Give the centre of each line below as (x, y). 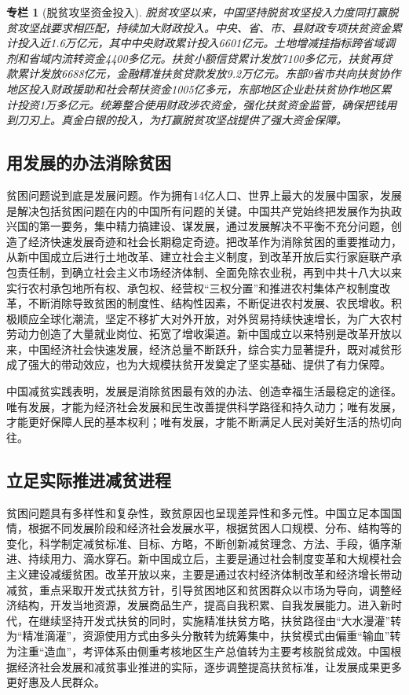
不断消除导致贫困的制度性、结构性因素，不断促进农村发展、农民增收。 (209, 303)
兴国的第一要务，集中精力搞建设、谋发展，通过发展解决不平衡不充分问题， (199, 226)
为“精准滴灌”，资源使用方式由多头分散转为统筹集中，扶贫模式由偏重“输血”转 (204, 636)
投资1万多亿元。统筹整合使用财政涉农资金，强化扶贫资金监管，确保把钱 (201, 104)
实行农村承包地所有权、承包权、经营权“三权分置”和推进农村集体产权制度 (193, 287)
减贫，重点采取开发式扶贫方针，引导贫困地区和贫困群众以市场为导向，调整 (199, 589)
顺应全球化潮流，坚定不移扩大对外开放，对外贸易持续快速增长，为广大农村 (209, 318)
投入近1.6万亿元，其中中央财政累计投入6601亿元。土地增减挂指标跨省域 (201, 43)
